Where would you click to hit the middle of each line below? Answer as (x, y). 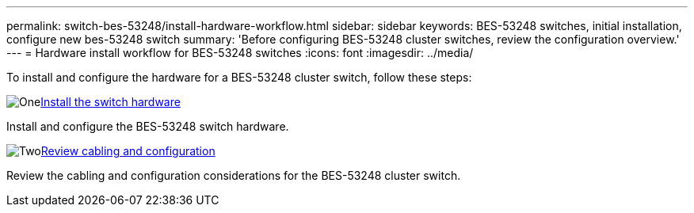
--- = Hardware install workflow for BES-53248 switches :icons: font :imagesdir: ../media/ (240, 53)
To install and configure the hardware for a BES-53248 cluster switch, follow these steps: (239, 77)
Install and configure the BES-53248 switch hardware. (148, 126)
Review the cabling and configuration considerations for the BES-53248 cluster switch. (234, 175)
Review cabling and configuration (128, 151)
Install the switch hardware (111, 102)
